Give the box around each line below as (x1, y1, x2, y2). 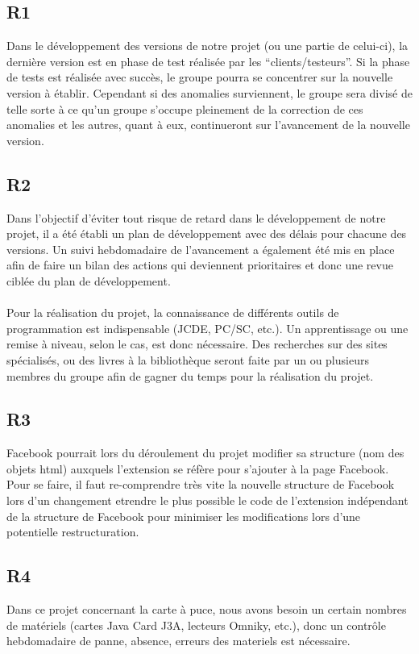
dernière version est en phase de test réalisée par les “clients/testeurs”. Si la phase (6, 52, 410, 69)
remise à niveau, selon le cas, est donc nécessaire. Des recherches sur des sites (6, 335, 388, 352)
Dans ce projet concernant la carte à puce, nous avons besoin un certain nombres (6, 601, 407, 618)
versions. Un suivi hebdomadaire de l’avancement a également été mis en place (6, 240, 395, 257)
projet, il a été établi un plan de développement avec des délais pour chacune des (6, 225, 407, 242)
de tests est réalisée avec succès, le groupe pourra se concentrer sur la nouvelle (6, 69, 393, 85)
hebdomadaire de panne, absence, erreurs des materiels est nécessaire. (6, 632, 351, 649)
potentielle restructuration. (6, 523, 139, 540)
